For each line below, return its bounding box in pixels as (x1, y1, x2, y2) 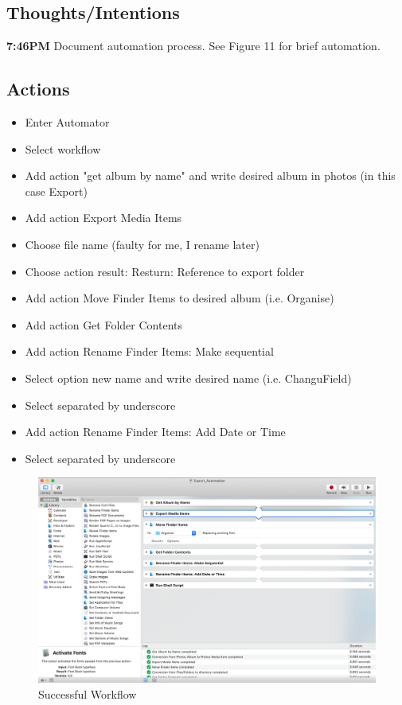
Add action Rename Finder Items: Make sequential (25, 343, 274, 360)
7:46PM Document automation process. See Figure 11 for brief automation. (6, 37, 381, 54)
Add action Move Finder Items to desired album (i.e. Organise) (25, 290, 334, 306)
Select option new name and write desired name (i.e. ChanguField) (25, 369, 352, 386)
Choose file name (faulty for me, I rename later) (25, 236, 260, 252)
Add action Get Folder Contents (25, 316, 182, 333)
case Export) (25, 182, 88, 199)
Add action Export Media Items (25, 209, 182, 226)
